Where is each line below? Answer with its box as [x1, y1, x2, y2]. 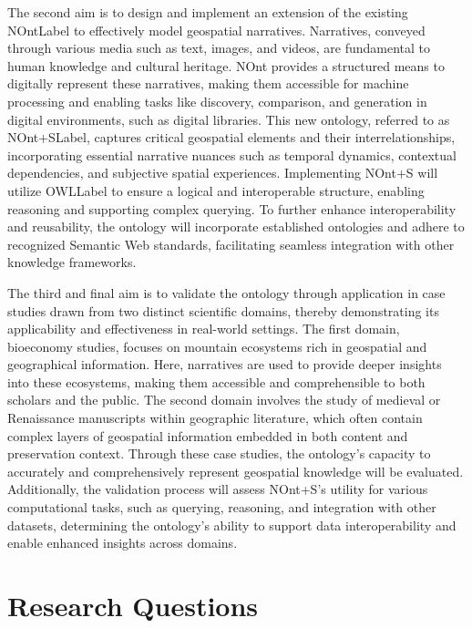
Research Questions [7, 587, 259, 623]
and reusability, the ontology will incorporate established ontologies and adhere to [7, 217, 465, 236]
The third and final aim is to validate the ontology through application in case [7, 283, 446, 302]
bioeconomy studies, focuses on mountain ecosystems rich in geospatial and [7, 336, 427, 355]
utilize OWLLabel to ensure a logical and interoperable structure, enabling [7, 180, 425, 200]
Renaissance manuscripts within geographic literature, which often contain [7, 408, 423, 427]
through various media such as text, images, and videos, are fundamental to [7, 38, 431, 57]
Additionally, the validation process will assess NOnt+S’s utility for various [7, 479, 428, 499]
